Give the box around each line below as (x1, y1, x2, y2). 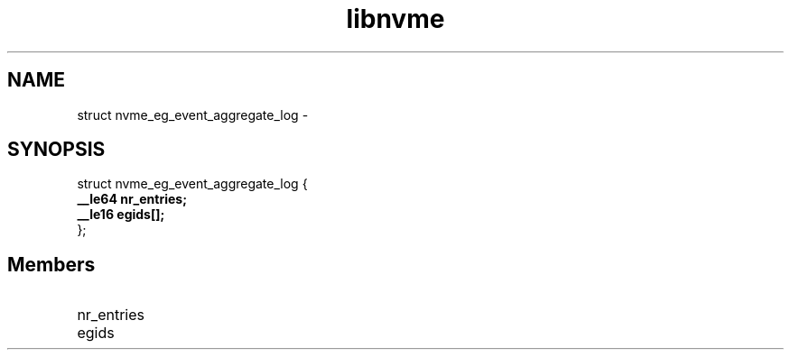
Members (7, 252, 96, 276)
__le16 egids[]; (77, 206, 165, 223)
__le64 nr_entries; (77, 191, 188, 207)
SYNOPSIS (7, 138, 106, 161)
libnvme (346, 4, 445, 34)
